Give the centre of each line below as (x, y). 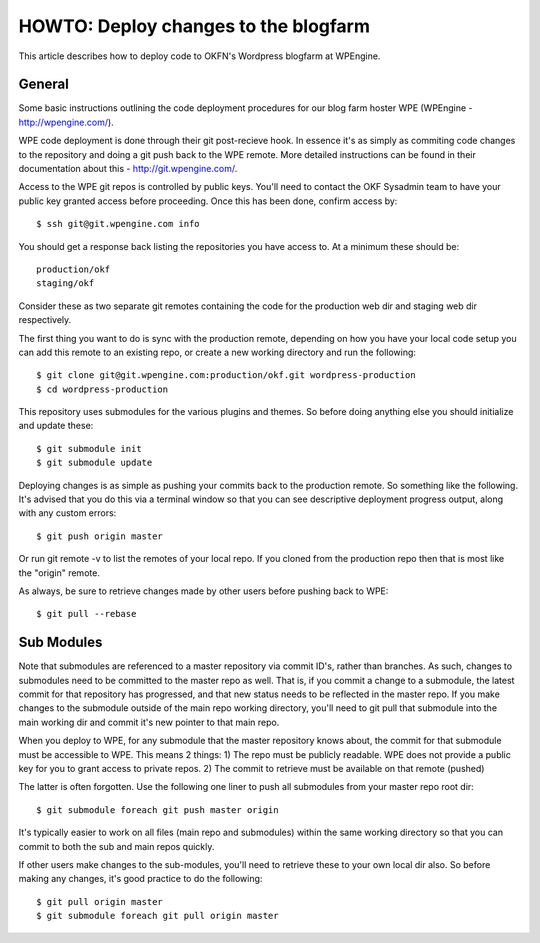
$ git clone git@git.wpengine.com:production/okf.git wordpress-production (226, 375)
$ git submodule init (89, 448)
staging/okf (65, 283)
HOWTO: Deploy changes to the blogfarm (194, 26)
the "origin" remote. (59, 572)
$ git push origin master (100, 536)
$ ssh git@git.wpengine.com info (118, 224)
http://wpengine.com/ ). (66, 122)
